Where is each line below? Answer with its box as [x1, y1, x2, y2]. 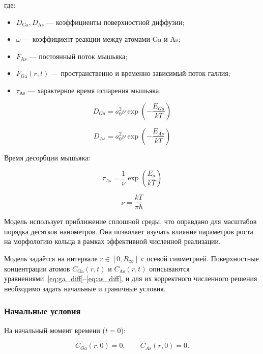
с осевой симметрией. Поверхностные [141, 253, 259, 263]
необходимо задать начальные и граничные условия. [4, 283, 166, 293]
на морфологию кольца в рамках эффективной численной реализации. [4, 236, 221, 247]
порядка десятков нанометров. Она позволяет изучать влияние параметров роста [4, 226, 253, 236]
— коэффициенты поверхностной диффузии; [46, 16, 185, 27]
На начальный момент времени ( [4, 324, 105, 335]
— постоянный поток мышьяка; [29, 50, 128, 61]
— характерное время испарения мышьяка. [27, 85, 161, 95]
